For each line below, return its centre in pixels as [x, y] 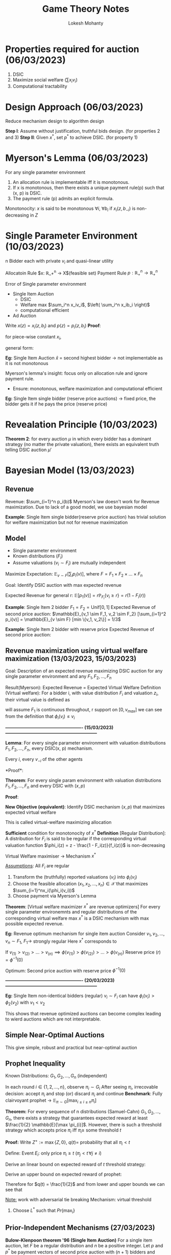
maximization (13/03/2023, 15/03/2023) [71, 659]
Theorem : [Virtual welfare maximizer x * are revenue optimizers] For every [83, 906]
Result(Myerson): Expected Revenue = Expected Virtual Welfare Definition [83, 688]
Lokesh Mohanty [86, 23]
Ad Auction [25, 316]
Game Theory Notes [86, 9]
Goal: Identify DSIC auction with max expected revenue [63, 585]
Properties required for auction [72, 49]
